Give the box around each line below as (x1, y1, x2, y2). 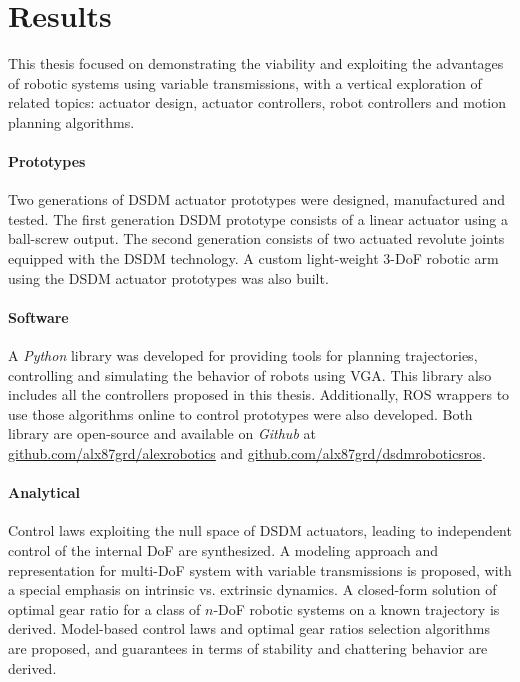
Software (8, 306, 69, 327)
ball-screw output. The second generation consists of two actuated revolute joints (8, 228, 505, 249)
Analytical (8, 482, 81, 503)
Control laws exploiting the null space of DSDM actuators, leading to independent (8, 520, 512, 541)
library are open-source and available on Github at (8, 423, 316, 444)
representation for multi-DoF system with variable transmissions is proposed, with (8, 559, 512, 580)
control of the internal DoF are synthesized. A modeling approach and (8, 540, 439, 561)
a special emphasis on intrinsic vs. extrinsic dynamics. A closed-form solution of (8, 579, 497, 600)
